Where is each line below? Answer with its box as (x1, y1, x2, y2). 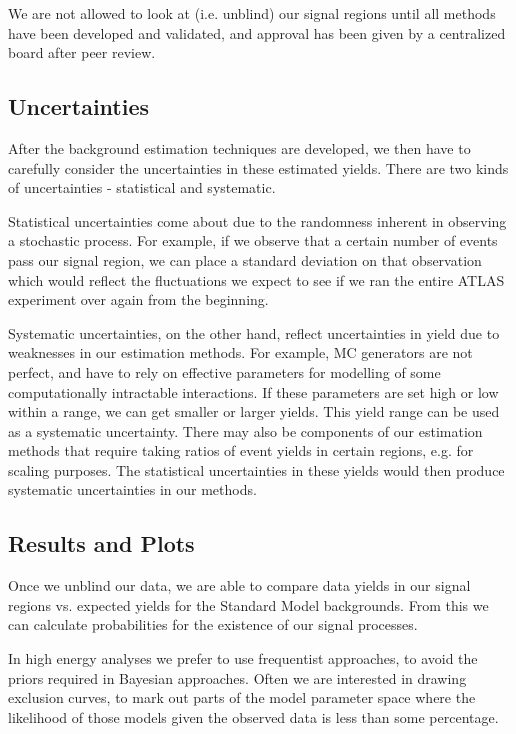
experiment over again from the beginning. (8, 289, 269, 310)
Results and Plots (8, 528, 195, 559)
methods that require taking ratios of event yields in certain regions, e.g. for (8, 440, 474, 461)
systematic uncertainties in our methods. (8, 479, 257, 500)
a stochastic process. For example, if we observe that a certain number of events (8, 230, 498, 251)
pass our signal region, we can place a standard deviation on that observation (8, 249, 482, 270)
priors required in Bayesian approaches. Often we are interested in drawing (8, 667, 467, 688)
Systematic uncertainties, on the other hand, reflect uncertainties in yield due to (8, 322, 500, 343)
